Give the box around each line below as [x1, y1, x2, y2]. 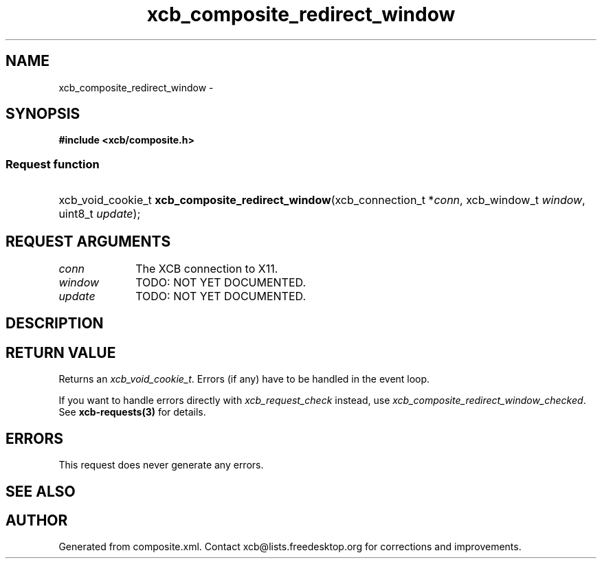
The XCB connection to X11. [135, 262, 278, 276]
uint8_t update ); [58, 207, 141, 221]
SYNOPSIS [5, 105, 80, 123]
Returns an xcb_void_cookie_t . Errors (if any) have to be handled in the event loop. [58, 373, 430, 385]
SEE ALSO [5, 482, 76, 500]
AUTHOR [5, 511, 68, 529]
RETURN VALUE [5, 343, 116, 361]
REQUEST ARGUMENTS [5, 232, 171, 250]
